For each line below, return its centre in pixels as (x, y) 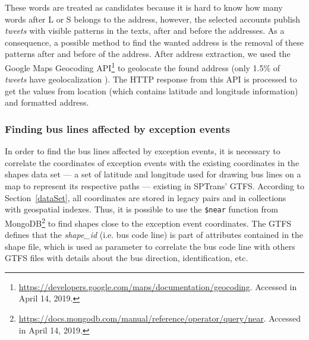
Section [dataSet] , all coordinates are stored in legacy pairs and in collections (146, 197)
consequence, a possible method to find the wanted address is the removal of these (154, 42)
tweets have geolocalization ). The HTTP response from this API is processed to (151, 79)
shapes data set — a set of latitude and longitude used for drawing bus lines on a (153, 174)
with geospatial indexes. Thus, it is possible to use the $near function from (141, 209)
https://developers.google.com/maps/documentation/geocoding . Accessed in (158, 286)
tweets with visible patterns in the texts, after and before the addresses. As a (145, 31)
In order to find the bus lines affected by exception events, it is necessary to (143, 151)
